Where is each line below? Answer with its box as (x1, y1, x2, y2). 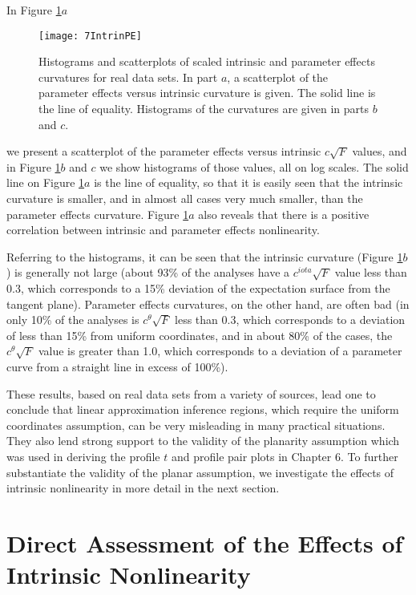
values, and (352, 143, 407, 160)
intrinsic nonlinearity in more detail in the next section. (6, 480, 280, 496)
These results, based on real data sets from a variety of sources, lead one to (6, 385, 376, 402)
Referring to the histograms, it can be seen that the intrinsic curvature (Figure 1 (6, 248, 403, 265)
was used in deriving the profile (6, 447, 160, 464)
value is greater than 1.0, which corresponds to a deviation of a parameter (38, 342, 402, 359)
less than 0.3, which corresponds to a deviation (175, 311, 406, 328)
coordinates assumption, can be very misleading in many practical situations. (6, 416, 386, 433)
